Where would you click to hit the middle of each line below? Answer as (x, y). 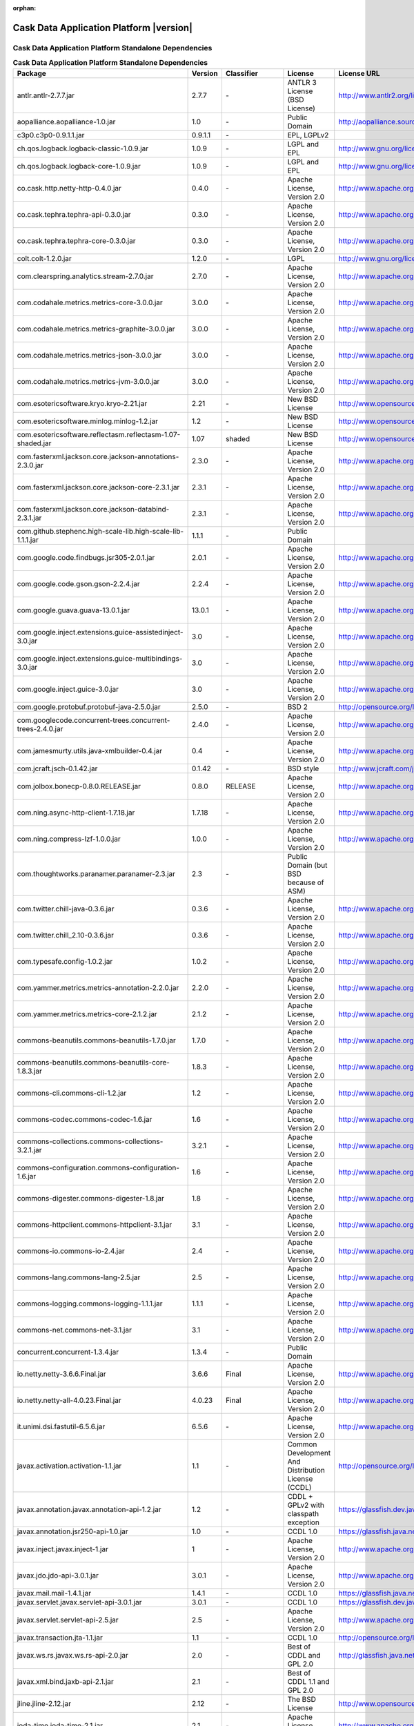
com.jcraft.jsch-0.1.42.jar (57, 768)
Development (309, 1453)
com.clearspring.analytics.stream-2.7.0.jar (85, 276)
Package (31, 73)
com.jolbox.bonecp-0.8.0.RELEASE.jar (79, 786)
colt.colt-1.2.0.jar (44, 258)
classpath (303, 1513)
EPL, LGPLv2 (308, 135)
